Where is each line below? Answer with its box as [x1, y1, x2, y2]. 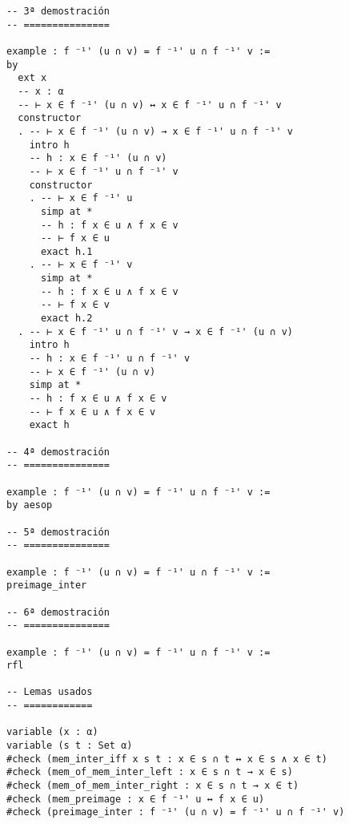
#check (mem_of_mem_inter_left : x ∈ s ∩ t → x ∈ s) [6, 766, 293, 778]
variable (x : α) [6, 726, 98, 738]
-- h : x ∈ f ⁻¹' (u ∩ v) [29, 152, 167, 164]
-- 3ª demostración [6, 6, 110, 17]
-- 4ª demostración [6, 446, 110, 458]
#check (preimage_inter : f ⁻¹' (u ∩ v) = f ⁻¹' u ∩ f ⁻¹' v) [6, 806, 345, 818]
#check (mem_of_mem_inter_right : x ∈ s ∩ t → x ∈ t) [6, 780, 299, 792]
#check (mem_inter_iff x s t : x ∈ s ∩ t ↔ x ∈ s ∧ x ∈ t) [6, 753, 327, 765]
